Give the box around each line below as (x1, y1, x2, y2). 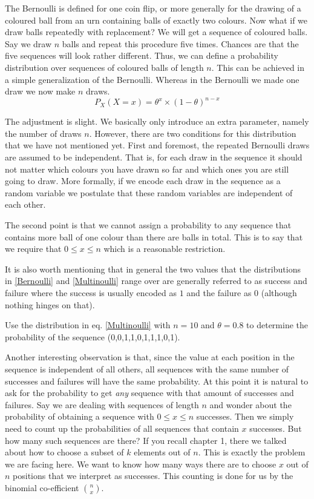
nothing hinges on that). (5, 298, 95, 311)
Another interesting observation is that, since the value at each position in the (5, 351, 295, 363)
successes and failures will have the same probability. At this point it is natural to (5, 374, 309, 387)
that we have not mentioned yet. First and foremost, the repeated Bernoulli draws (5, 139, 310, 151)
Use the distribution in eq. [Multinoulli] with (5, 319, 171, 331)
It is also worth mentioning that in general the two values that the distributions (5, 262, 301, 275)
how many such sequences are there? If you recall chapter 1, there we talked (5, 434, 287, 446)
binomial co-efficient (5, 481, 79, 494)
